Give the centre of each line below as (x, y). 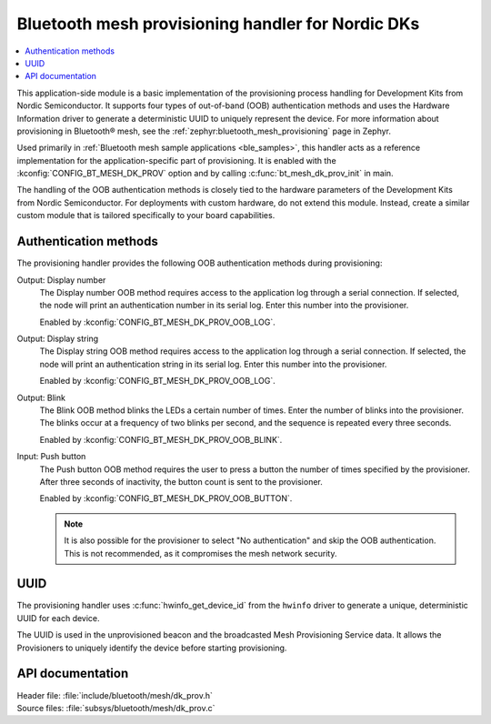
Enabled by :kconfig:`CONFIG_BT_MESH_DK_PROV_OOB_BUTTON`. (166, 498)
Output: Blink (41, 397)
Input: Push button (51, 457)
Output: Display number (61, 280)
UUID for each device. (58, 618)
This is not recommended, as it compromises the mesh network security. (200, 553)
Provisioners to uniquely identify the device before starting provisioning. (152, 648)
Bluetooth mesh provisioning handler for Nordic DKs (218, 24)
